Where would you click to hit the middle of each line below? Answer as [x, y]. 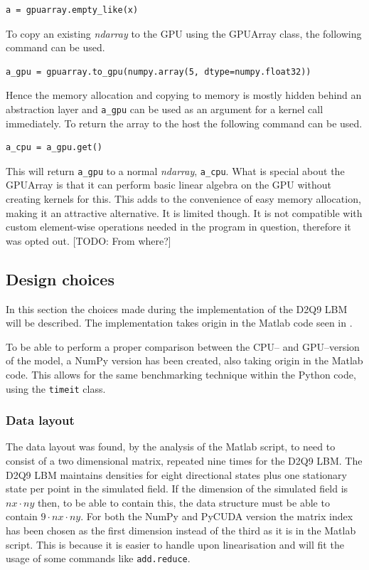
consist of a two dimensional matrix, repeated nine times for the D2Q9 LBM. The [184, 461]
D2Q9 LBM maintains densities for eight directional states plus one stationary [176, 474]
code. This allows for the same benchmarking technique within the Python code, [181, 375]
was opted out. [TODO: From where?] [89, 240]
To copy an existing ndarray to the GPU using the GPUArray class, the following [184, 33]
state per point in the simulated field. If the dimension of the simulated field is [177, 489]
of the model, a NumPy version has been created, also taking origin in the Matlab [184, 360]
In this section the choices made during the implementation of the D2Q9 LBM [177, 308]
